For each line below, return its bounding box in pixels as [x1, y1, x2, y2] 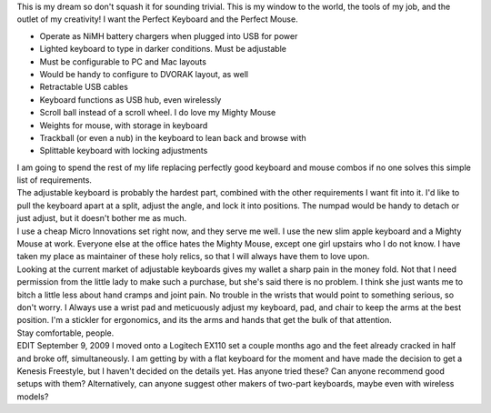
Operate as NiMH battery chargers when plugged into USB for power [39, 30, 298, 41]
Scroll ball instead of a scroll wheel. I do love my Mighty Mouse [39, 107, 276, 118]
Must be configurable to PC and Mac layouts [39, 55, 206, 67]
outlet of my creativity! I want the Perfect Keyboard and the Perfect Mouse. [16, 14, 299, 25]
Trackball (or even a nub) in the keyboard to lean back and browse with [39, 132, 306, 143]
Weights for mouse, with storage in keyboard [39, 119, 208, 131]
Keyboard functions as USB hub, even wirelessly [39, 94, 222, 105]
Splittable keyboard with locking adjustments [39, 146, 208, 156]
